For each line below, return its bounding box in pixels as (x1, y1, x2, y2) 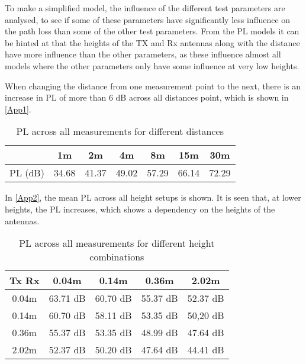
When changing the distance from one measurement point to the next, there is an (5, 79, 301, 92)
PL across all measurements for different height (19, 236, 215, 250)
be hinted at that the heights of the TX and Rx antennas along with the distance (5, 36, 300, 49)
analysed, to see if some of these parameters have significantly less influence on (5, 13, 291, 25)
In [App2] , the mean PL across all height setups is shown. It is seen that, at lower (5, 191, 301, 204)
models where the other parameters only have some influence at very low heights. (5, 59, 299, 72)
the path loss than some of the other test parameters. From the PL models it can (5, 25, 299, 37)
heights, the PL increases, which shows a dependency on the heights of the (5, 202, 275, 215)
